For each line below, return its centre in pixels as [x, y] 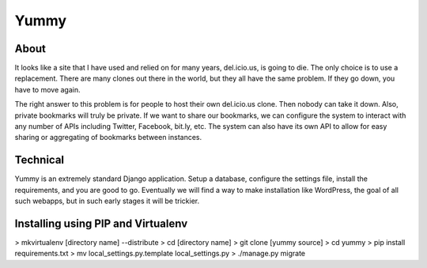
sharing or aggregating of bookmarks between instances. [108, 138]
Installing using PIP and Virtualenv [101, 223]
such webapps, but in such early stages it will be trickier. [107, 201]
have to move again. [47, 89]
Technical [40, 160]
